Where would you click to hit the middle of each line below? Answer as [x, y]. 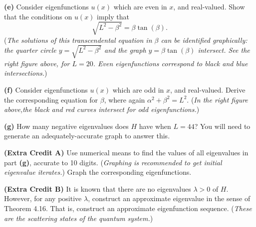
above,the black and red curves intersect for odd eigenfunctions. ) [102, 109]
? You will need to [222, 126]
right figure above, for [37, 63]
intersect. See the [224, 50]
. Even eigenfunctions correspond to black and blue [170, 63]
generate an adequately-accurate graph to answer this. [87, 136]
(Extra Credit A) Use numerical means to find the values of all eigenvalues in [126, 153]
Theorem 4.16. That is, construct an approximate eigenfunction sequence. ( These [128, 208]
